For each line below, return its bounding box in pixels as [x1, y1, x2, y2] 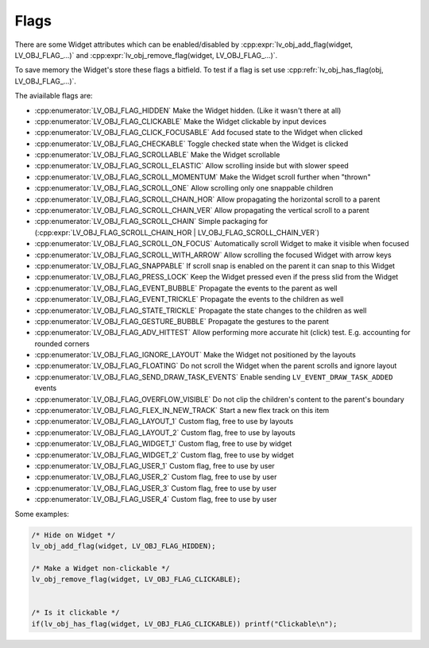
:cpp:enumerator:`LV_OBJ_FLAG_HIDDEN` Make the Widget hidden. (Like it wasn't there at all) [34, 106, 342, 115]
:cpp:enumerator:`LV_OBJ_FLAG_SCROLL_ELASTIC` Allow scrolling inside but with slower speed [34, 161, 349, 171]
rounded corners [34, 338, 91, 349]
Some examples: [14, 509, 69, 519]
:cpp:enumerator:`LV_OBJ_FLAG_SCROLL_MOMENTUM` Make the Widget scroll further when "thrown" [34, 172, 371, 182]
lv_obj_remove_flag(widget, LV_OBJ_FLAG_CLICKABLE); [31, 575, 242, 584]
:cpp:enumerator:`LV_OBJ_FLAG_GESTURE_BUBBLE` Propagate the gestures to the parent [34, 316, 330, 326]
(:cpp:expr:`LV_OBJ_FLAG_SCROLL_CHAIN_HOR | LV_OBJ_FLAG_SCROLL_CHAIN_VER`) [34, 227, 320, 237]
